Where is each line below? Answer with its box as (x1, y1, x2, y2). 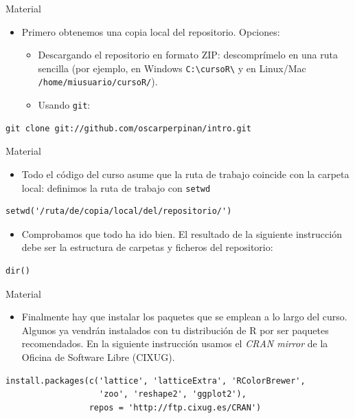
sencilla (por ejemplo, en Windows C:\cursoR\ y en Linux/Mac (38, 60, 306, 75)
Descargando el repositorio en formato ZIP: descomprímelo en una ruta (38, 47, 338, 62)
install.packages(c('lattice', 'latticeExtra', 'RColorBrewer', (5, 375, 306, 386)
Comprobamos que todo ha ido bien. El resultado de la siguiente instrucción (21, 226, 342, 241)
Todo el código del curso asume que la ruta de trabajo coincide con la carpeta (21, 166, 350, 181)
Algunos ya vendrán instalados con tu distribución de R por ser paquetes (21, 322, 329, 337)
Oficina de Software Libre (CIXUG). (21, 349, 175, 364)
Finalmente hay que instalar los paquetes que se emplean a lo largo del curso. (21, 309, 347, 324)
